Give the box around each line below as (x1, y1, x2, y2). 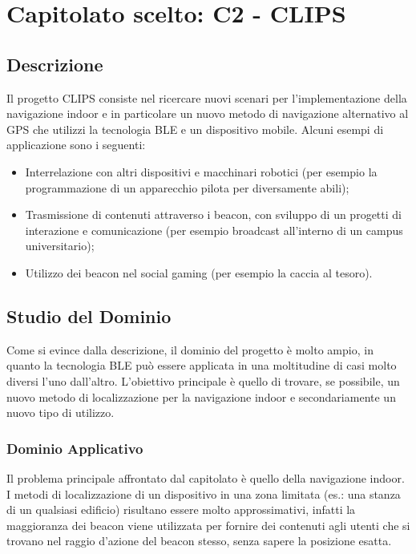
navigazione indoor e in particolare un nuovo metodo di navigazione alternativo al (6, 105, 409, 122)
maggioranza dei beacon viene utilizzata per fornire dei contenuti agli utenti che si (6, 516, 410, 533)
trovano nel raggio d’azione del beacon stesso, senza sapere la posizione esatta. (6, 532, 392, 549)
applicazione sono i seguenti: (6, 136, 146, 153)
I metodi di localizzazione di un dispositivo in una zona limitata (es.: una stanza (6, 485, 401, 502)
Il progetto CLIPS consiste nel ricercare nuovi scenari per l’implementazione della (6, 89, 407, 106)
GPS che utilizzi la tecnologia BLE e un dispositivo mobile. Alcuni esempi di (6, 120, 384, 137)
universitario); (25, 237, 95, 254)
